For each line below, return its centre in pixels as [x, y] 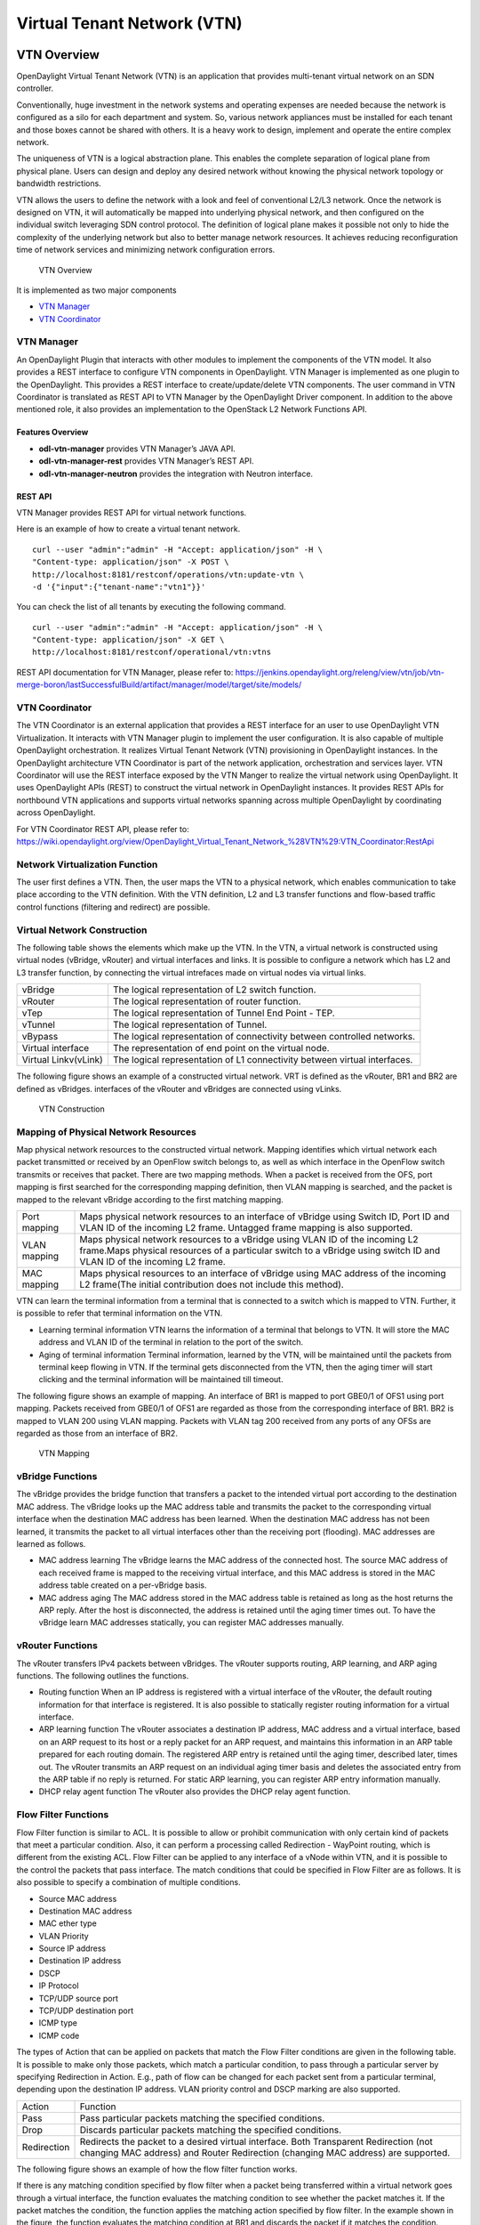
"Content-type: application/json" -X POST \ [131, 562]
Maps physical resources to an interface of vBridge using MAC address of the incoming [263, 1274]
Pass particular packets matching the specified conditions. [202, 2118]
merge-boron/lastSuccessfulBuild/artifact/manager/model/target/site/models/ [159, 684]
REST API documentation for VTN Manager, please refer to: [125, 672]
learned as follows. [51, 1544]
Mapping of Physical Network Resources [107, 1132]
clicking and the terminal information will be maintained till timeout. [161, 1379]
